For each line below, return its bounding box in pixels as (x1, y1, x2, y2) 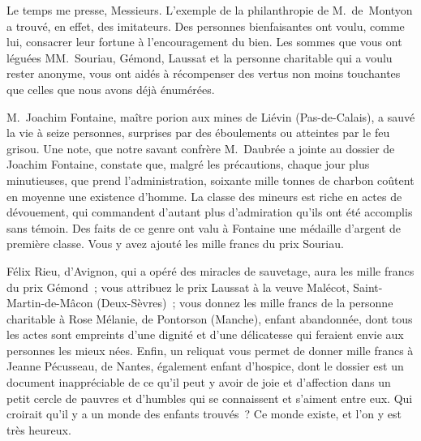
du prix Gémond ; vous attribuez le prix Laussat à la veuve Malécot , (6, 278, 350, 295)
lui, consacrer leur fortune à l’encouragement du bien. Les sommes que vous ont (6, 33, 402, 50)
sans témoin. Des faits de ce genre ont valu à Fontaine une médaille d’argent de (6, 219, 402, 236)
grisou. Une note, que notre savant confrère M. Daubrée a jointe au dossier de (6, 139, 395, 156)
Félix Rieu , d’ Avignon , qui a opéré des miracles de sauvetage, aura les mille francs (6, 262, 415, 279)
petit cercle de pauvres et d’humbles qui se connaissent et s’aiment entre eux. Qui (6, 389, 413, 406)
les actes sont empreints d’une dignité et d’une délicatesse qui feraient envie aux (6, 326, 404, 343)
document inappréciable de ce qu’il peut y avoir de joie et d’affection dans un (6, 374, 391, 391)
